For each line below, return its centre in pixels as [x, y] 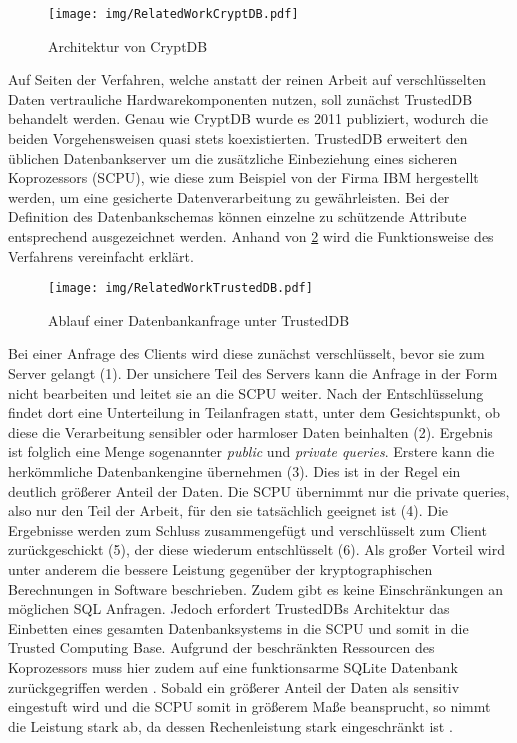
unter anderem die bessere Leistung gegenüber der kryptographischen [220, 568]
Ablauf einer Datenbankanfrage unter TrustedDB [199, 319]
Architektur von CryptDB [128, 45]
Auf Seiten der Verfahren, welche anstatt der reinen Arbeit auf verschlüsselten [247, 79]
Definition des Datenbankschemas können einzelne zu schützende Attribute [237, 216]
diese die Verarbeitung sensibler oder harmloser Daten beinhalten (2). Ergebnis [250, 431]
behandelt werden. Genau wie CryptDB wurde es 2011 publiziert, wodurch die [248, 118]
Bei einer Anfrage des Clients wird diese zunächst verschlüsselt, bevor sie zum [246, 353]
